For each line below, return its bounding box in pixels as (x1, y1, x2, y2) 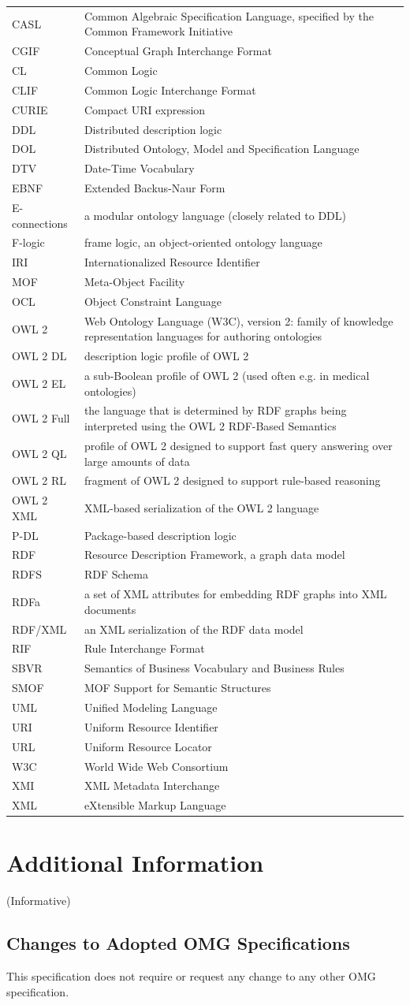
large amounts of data (84, 452, 190, 469)
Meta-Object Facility (84, 274, 185, 290)
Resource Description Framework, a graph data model (84, 546, 345, 563)
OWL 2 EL (12, 374, 66, 391)
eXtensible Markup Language (84, 797, 226, 813)
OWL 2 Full (12, 410, 70, 426)
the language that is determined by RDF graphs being (84, 402, 347, 419)
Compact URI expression (84, 101, 206, 117)
